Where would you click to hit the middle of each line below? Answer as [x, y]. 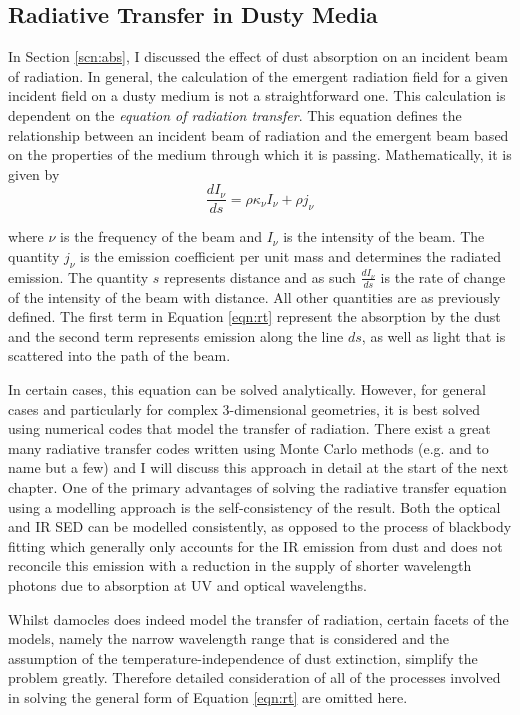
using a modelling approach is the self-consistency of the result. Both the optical [254, 506]
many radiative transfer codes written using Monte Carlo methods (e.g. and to [248, 447]
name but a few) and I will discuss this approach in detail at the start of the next [258, 467]
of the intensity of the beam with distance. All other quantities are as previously [254, 296]
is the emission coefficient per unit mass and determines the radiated [291, 256]
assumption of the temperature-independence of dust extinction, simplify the [243, 657]
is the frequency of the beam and [161, 236]
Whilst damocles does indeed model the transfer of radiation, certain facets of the [258, 618]
